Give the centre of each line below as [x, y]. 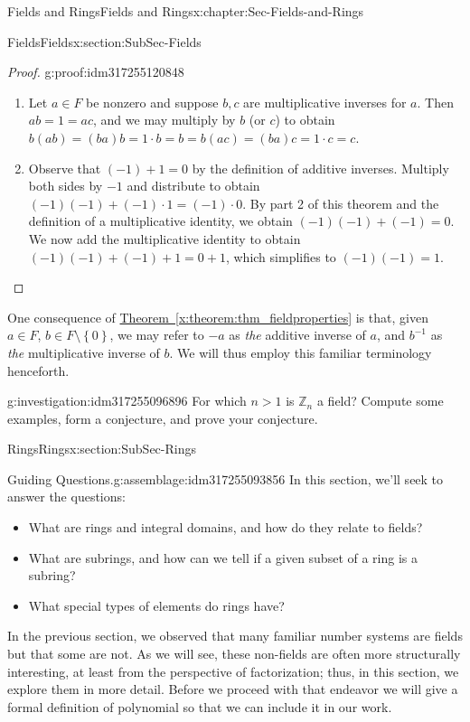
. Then [435, 102]
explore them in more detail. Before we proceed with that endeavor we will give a [233, 689]
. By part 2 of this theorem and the [341, 203]
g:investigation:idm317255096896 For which [127, 401]
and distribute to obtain [193, 186]
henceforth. [38, 370]
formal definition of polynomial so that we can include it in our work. [200, 706]
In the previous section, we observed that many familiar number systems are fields [235, 636]
